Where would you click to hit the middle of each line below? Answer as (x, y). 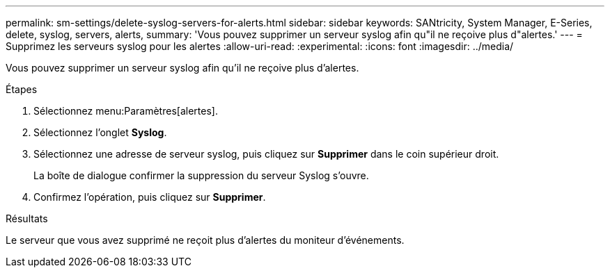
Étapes (22, 89)
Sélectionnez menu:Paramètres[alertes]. (126, 111)
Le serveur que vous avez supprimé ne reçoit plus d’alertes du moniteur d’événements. (205, 240)
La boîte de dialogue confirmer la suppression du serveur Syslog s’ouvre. (201, 175)
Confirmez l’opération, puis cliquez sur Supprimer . (150, 197)
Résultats (27, 218)
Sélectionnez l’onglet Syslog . (100, 132)
